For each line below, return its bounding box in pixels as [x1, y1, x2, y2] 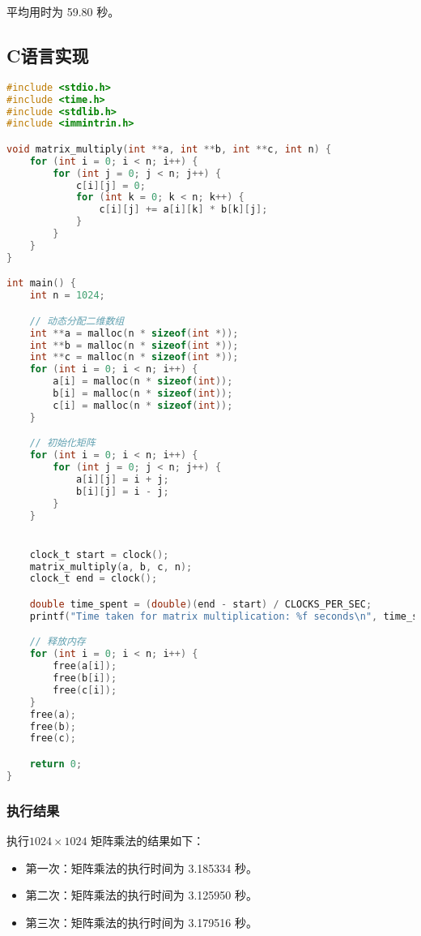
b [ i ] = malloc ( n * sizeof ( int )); [53, 388, 233, 400]
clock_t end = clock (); [29, 573, 158, 585]
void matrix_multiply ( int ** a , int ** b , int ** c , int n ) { [6, 143, 332, 155]
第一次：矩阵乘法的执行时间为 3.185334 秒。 [25, 859, 258, 876]
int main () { [6, 277, 76, 290]
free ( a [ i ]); [53, 660, 117, 672]
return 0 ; [29, 758, 83, 770]
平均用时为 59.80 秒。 [6, 3, 120, 19]
